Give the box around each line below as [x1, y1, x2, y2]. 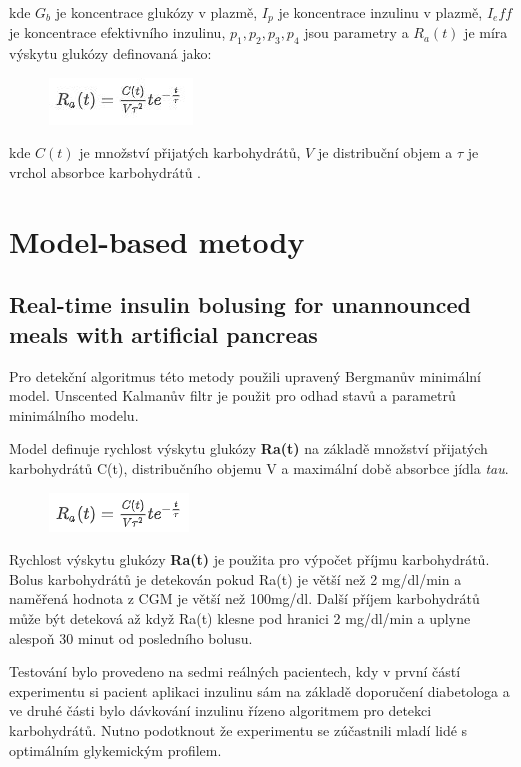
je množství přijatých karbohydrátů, [79, 142, 301, 163]
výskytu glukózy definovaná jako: [9, 43, 212, 64]
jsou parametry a [304, 22, 409, 43]
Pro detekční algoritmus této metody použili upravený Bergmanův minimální [9, 365, 481, 386]
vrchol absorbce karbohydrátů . [9, 162, 202, 183]
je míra [464, 22, 508, 43]
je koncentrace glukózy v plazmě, [55, 2, 258, 22]
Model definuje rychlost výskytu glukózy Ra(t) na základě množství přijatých [9, 438, 488, 459]
